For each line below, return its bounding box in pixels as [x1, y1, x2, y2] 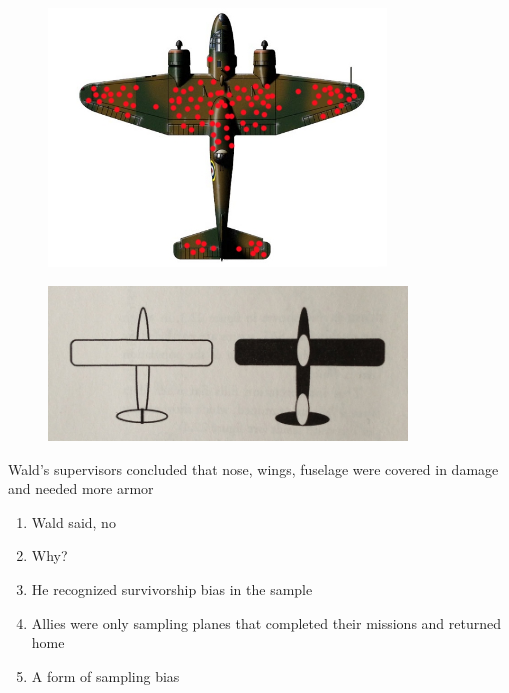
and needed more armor [8, 478, 154, 499]
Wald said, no [31, 511, 116, 532]
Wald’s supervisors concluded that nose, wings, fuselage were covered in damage [8, 458, 499, 479]
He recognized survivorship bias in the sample [31, 578, 313, 599]
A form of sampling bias [31, 665, 180, 686]
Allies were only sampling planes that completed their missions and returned [31, 612, 502, 633]
